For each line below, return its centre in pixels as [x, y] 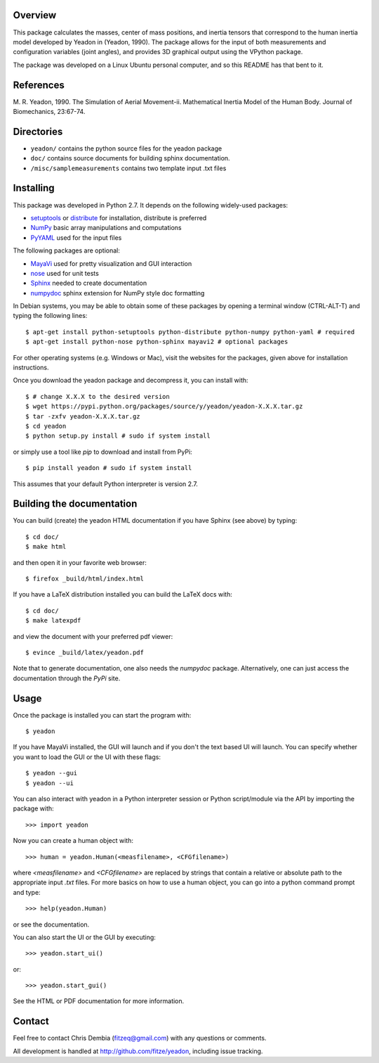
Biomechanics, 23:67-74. [49, 111]
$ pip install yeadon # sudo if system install [109, 468]
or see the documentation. [51, 924]
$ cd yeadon [46, 426]
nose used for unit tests [65, 273]
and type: [27, 892]
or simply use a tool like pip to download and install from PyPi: [102, 452]
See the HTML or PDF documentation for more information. [99, 1001]
